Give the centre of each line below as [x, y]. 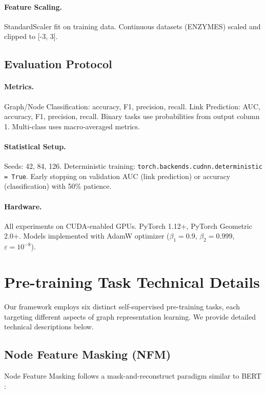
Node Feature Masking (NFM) [88, 354]
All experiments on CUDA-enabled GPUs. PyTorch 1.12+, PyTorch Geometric [128, 225]
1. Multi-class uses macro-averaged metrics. [72, 126]
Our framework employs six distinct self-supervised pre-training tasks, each [122, 306]
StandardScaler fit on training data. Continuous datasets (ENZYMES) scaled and [132, 26]
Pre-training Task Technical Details [132, 282]
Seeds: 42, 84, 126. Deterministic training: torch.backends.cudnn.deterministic [134, 166]
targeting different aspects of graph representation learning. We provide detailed [130, 316]
